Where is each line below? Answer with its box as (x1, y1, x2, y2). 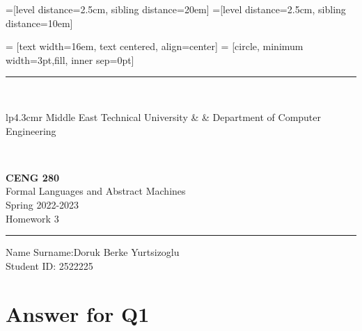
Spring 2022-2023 (6, 197, 79, 211)
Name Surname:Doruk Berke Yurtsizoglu (6, 245, 180, 259)
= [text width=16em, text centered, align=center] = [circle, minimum (6, 39, 304, 54)
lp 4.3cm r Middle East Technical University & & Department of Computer (6, 109, 322, 124)
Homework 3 (6, 211, 59, 225)
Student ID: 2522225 (6, 258, 93, 273)
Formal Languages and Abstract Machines (6, 184, 186, 198)
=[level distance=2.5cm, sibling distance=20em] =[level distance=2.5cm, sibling (6, 2, 346, 16)
